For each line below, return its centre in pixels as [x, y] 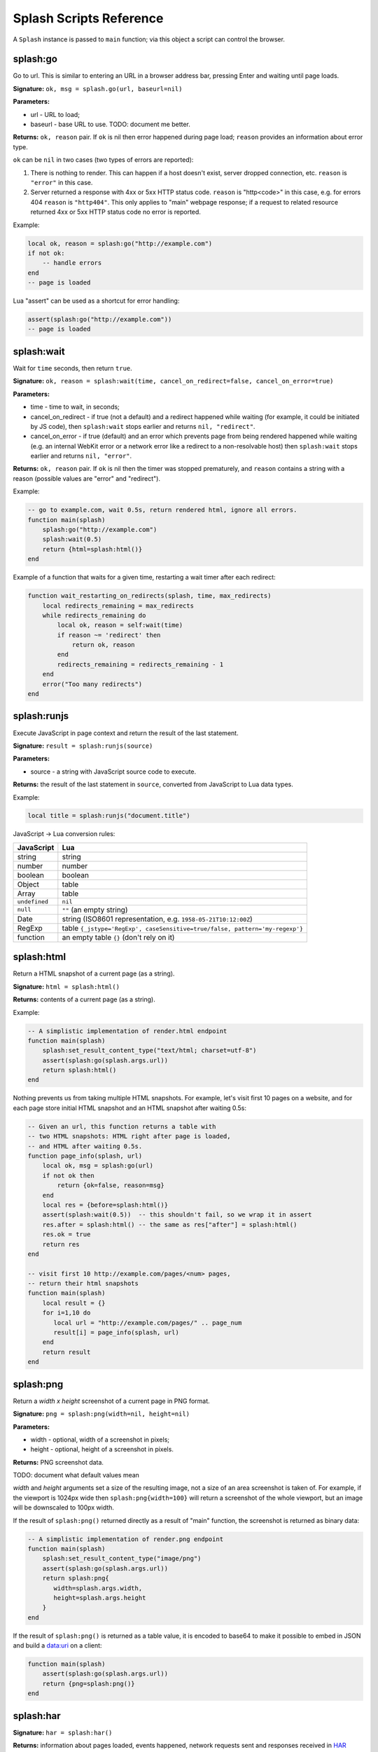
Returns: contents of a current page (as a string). [84, 999]
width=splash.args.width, [98, 1588]
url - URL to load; [55, 114]
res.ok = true [66, 1234]
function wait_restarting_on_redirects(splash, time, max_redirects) [149, 596]
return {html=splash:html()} [92, 549]
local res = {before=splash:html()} [105, 1205]
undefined [33, 902]
